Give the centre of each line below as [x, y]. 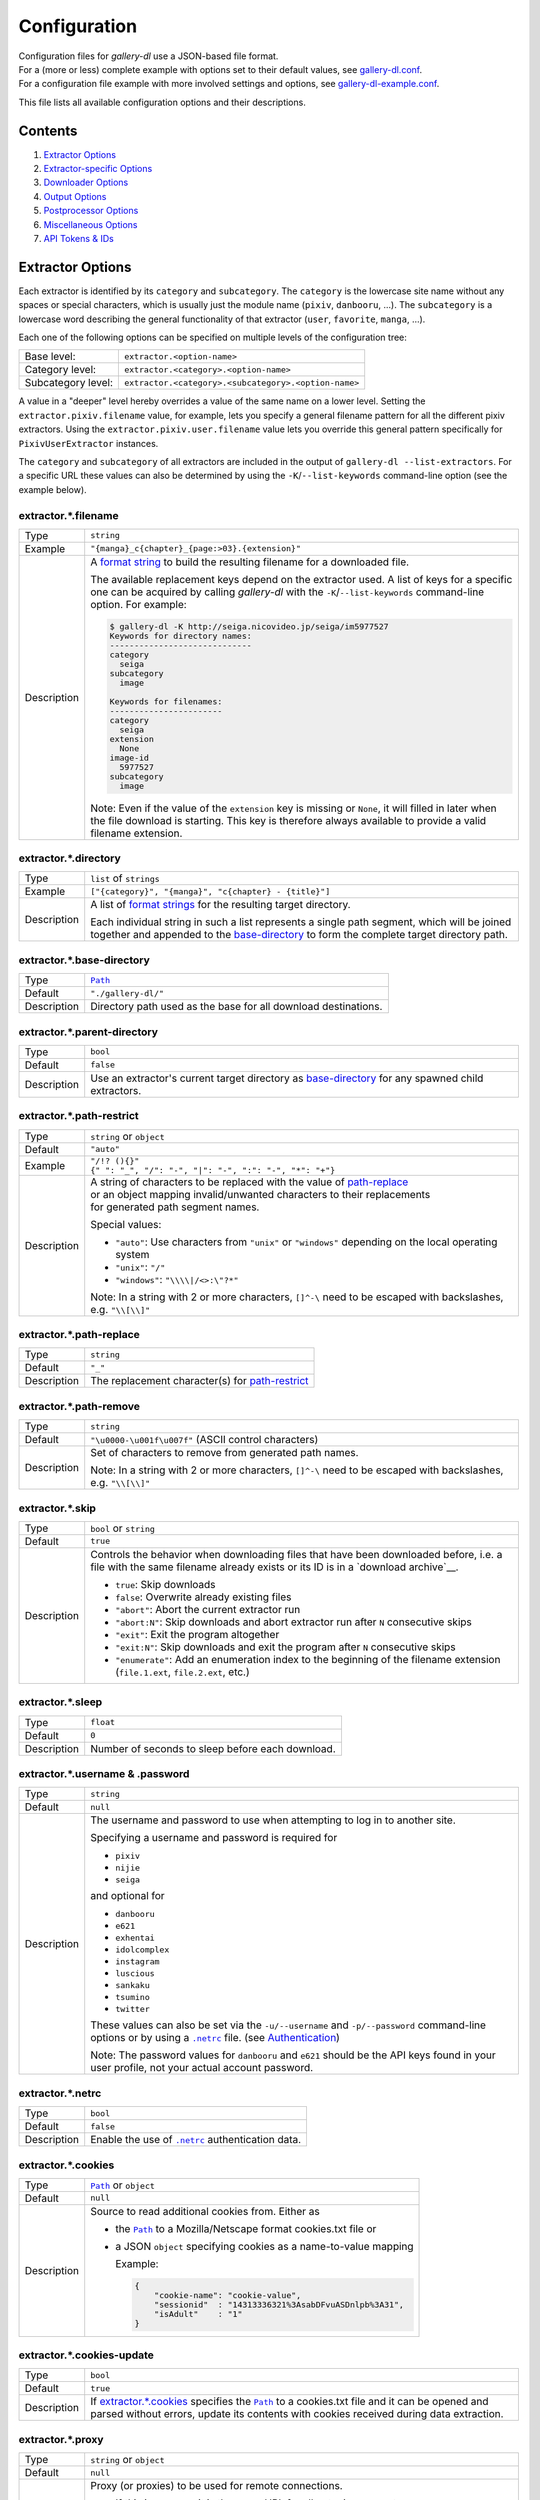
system [132, 1254]
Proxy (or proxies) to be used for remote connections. [217, 2486]
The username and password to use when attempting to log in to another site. [273, 1820]
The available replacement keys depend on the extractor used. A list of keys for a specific [301, 579]
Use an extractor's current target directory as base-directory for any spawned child [287, 1078]
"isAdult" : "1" [198, 2313]
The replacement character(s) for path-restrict [199, 1381]
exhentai [135, 1938]
